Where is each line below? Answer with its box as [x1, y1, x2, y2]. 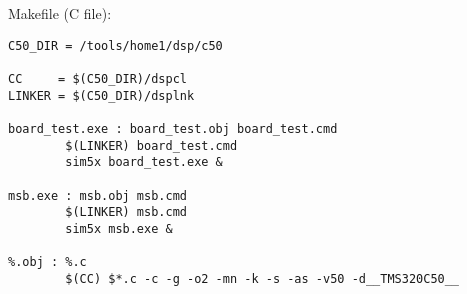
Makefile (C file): [8, 3, 112, 23]
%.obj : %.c [8, 255, 87, 270]
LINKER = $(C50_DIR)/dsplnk [8, 88, 195, 103]
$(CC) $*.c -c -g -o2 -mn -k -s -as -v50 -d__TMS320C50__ [65, 271, 460, 286]
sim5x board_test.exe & [65, 155, 223, 170]
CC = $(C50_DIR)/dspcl [8, 71, 187, 86]
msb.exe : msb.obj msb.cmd [8, 188, 187, 203]
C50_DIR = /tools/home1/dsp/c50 [8, 38, 223, 53]
